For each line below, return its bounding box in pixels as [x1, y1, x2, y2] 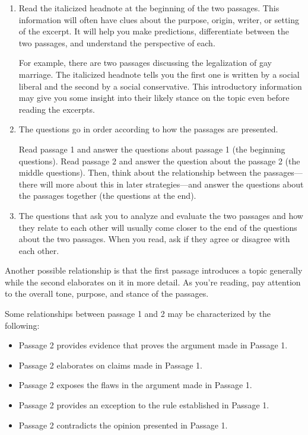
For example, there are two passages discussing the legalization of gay [18, 56, 272, 69]
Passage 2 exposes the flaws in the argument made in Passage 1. [18, 379, 252, 391]
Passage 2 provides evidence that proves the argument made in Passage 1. [18, 339, 288, 351]
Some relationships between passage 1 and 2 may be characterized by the [5, 307, 271, 320]
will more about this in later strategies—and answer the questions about [40, 177, 304, 190]
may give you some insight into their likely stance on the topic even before [18, 91, 290, 104]
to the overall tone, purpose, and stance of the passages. [5, 287, 209, 300]
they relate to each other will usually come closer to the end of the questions [18, 221, 297, 233]
